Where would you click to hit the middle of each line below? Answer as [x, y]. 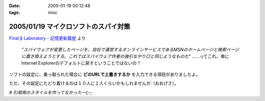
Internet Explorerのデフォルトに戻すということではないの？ [81, 63]
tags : [14, 13]
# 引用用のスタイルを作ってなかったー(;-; [51, 92]
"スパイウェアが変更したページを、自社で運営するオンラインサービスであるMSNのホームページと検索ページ [130, 50]
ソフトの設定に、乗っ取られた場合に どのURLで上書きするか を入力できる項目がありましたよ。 [105, 74]
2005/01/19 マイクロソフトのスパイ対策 [70, 27]
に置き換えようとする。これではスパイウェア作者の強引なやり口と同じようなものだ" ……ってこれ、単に [125, 56]
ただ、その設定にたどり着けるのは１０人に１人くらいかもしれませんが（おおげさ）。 [94, 83]
